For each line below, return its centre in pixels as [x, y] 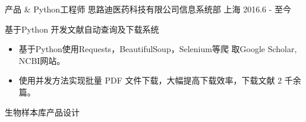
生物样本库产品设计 [42, 112]
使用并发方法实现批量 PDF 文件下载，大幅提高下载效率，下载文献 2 [150, 80]
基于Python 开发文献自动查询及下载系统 [82, 29]
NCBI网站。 [42, 60]
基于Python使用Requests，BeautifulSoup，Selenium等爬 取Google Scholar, [158, 49]
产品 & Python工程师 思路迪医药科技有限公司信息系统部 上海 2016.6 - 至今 [148, 9]
